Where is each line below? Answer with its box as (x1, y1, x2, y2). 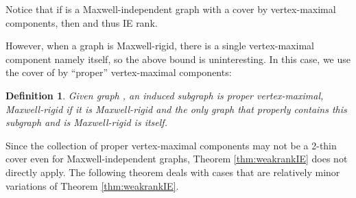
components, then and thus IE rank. (5, 15, 158, 29)
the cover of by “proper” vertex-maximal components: (5, 65, 232, 79)
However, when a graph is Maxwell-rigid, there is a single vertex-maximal (5, 38, 314, 53)
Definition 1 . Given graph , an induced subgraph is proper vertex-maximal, (5, 88, 324, 102)
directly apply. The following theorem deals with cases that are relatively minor (5, 164, 340, 179)
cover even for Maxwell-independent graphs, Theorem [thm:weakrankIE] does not (5, 151, 348, 166)
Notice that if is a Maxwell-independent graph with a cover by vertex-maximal (5, 2, 336, 16)
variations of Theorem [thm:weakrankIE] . (5, 178, 179, 193)
